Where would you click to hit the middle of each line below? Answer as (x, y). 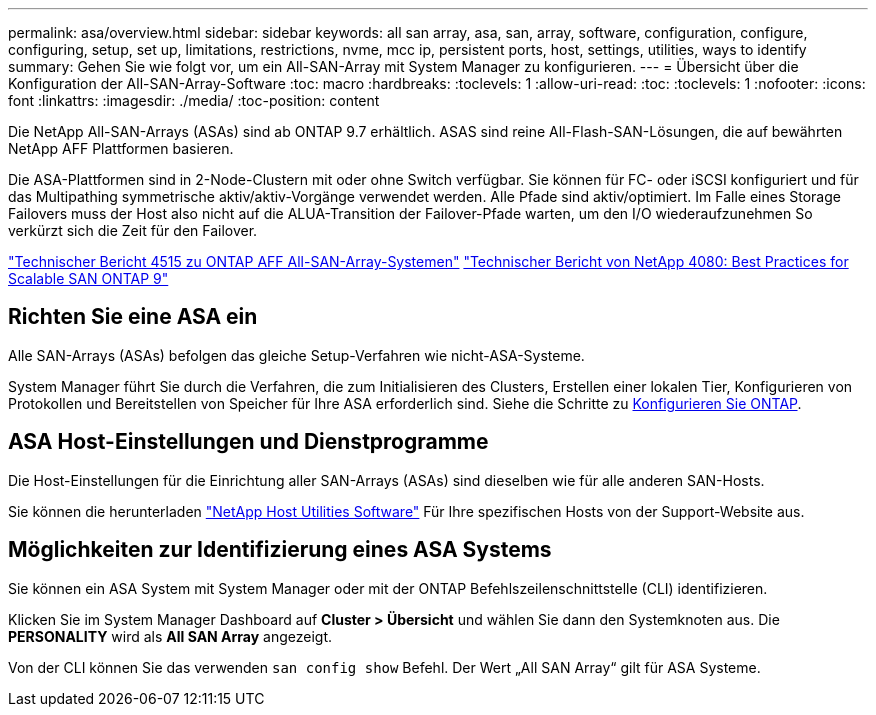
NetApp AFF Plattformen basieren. (121, 148)
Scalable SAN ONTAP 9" (88, 278)
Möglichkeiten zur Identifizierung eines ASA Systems (280, 550)
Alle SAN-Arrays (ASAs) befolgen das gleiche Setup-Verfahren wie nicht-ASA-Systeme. (296, 355)
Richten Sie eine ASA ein (133, 317)
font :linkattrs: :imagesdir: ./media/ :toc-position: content (194, 100)
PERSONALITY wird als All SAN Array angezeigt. (170, 636)
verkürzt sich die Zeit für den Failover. (133, 230)
